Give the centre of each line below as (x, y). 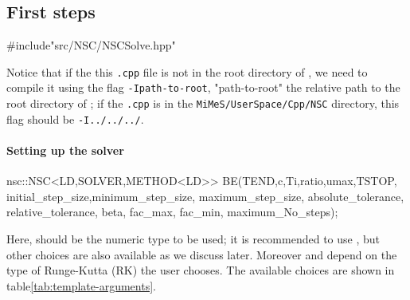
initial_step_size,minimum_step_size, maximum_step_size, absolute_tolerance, (205, 196)
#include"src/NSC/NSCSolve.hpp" (91, 45)
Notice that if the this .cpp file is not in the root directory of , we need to (187, 71)
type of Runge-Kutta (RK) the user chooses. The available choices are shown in (201, 270)
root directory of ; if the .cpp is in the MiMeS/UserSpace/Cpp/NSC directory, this (203, 103)
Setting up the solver (65, 150)
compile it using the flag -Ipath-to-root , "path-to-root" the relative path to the (203, 87)
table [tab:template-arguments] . (81, 285)
